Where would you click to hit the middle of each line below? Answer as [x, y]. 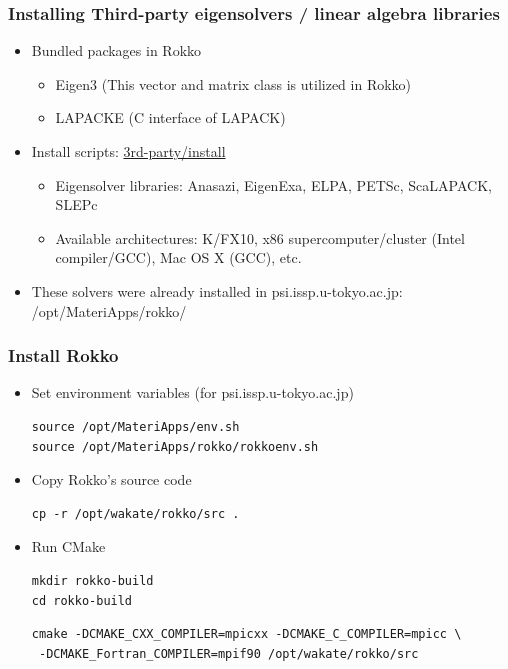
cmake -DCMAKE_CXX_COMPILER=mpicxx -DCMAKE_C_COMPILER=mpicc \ [246, 634]
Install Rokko [63, 355]
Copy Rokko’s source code [111, 479]
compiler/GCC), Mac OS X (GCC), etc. [178, 257]
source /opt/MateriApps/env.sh [135, 426]
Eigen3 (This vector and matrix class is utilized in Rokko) [233, 83]
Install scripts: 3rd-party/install [128, 151]
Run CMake [68, 546]
